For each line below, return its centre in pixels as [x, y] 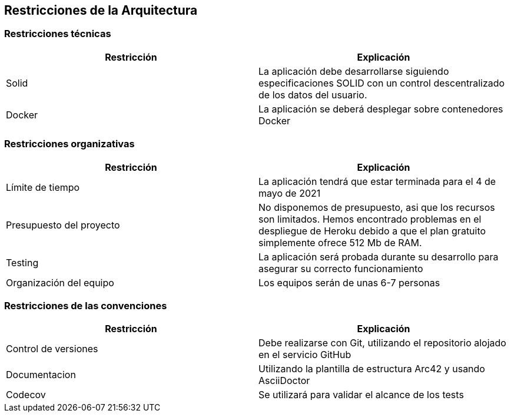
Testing [22, 262]
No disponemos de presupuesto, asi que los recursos [377, 207]
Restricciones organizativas [69, 144]
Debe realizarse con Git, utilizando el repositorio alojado [382, 343]
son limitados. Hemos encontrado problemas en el [370, 219]
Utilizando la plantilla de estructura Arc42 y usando [372, 369]
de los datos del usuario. [313, 95]
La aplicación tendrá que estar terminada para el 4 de [377, 181]
